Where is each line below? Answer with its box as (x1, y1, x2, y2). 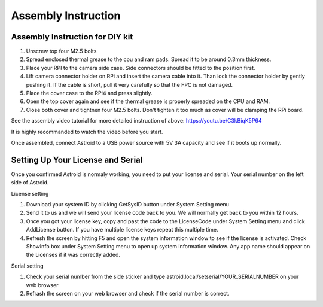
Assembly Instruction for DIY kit (11, 32, 133, 42)
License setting (11, 190, 49, 197)
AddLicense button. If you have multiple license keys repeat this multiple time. (26, 226, 218, 233)
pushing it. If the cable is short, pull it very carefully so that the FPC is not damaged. (26, 81, 233, 88)
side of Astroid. (11, 179, 49, 186)
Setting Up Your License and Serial (11, 154, 143, 165)
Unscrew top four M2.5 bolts (26, 48, 97, 55)
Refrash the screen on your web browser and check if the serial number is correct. (26, 290, 230, 297)
